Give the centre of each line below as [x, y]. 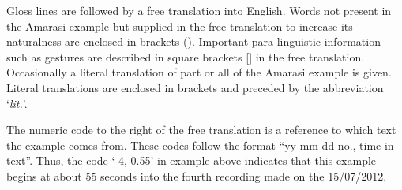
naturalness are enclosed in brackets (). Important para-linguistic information [193, 41]
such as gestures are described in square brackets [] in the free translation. [186, 56]
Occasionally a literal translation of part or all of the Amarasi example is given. [199, 72]
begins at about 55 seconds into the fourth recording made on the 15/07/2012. [197, 175]
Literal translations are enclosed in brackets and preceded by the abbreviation [195, 87]
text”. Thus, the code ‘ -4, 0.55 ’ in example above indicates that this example [192, 160]
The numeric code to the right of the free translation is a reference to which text [201, 130]
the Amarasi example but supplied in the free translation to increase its [180, 26]
